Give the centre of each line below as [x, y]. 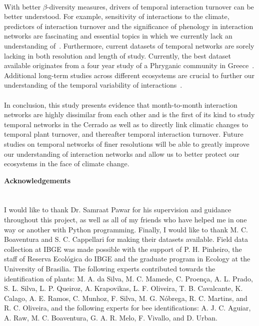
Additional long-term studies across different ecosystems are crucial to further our [129, 75]
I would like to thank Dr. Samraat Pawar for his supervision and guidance [118, 210]
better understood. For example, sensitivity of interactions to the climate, [117, 16]
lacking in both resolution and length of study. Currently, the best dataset [117, 55]
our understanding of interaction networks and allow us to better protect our [122, 153]
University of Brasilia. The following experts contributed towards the [110, 269]
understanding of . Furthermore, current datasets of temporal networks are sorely [129, 45]
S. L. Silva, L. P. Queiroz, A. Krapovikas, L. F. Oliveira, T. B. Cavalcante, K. [123, 288]
